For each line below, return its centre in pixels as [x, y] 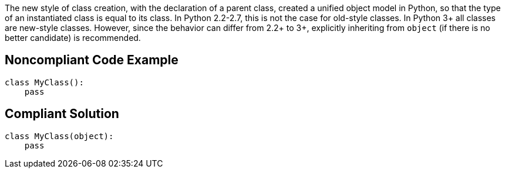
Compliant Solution [62, 114]
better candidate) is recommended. [73, 38]
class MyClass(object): [59, 136]
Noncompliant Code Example [92, 60]
